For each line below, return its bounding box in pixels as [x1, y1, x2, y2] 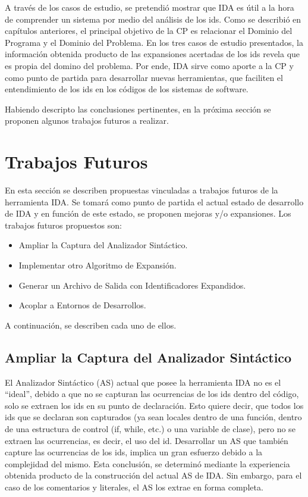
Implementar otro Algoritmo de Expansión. [18, 259, 177, 271]
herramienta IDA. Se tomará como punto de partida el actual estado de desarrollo [5, 195, 304, 208]
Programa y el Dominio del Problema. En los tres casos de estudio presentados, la [5, 36, 303, 48]
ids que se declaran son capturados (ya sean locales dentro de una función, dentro [5, 411, 302, 423]
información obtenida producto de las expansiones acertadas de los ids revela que [5, 48, 300, 60]
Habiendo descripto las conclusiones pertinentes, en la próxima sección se [5, 102, 271, 115]
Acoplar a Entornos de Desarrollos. [18, 299, 146, 311]
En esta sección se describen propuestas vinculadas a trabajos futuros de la [5, 184, 278, 196]
